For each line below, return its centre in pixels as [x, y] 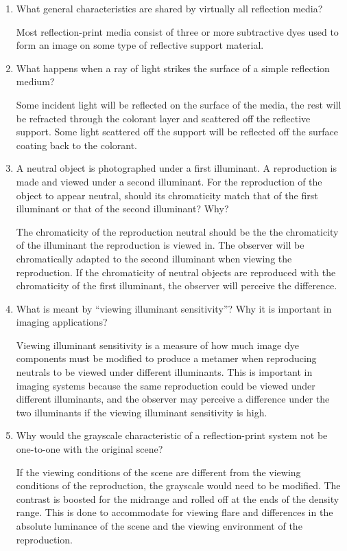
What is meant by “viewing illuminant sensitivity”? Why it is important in [174, 308]
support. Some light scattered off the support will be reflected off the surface [177, 132]
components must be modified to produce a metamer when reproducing [166, 358]
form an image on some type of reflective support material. [140, 45]
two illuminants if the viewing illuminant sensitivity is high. [142, 412]
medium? [35, 81]
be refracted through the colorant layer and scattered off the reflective [163, 118]
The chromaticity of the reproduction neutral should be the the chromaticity [177, 231]
